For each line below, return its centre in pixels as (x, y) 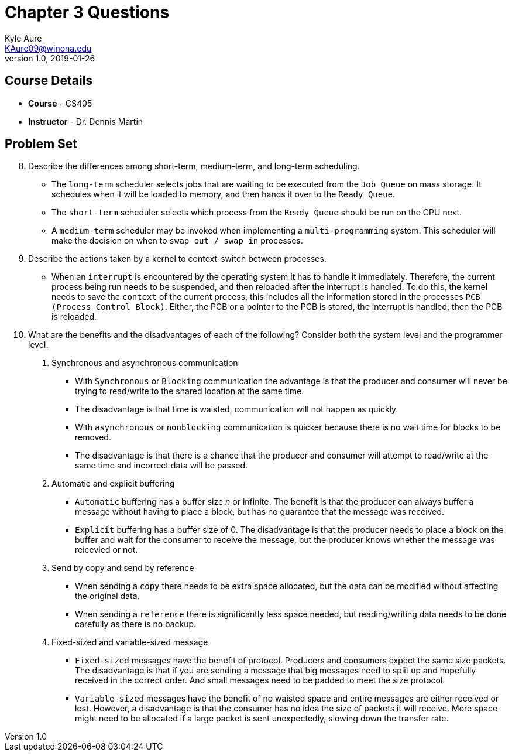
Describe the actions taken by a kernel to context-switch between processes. (177, 259)
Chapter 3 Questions (87, 12)
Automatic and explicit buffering (113, 484)
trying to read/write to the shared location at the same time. (190, 391)
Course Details (49, 81)
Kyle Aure (23, 38)
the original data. (107, 596)
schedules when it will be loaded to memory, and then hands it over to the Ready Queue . (224, 194)
